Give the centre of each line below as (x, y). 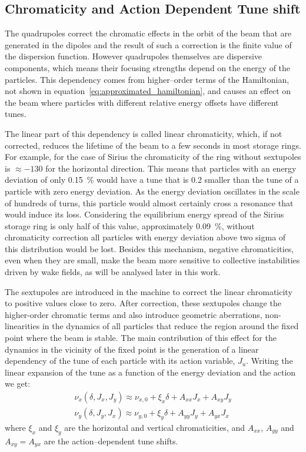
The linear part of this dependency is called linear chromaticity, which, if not (144, 133)
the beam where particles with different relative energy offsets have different (142, 102)
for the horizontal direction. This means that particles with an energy (171, 168)
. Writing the (270, 361)
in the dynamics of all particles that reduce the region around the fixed (170, 326)
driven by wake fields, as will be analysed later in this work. (113, 272)
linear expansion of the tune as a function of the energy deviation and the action (150, 372)
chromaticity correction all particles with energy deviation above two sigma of (145, 237)
